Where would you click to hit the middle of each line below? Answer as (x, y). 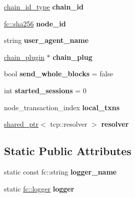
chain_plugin (24, 57)
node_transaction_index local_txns (62, 107)
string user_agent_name (46, 40)
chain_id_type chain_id (44, 6)
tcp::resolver (69, 124)
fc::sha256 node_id (35, 23)
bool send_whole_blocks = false (59, 74)
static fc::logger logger (39, 188)
